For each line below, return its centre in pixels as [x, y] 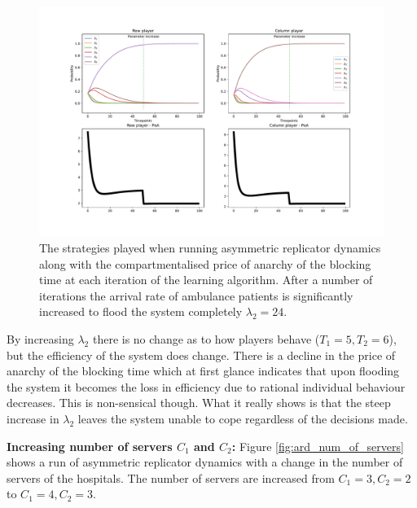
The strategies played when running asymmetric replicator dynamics [210, 247]
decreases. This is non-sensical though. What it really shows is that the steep [199, 403]
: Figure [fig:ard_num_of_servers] [318, 446]
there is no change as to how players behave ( [206, 338]
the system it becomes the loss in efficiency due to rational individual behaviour [206, 386]
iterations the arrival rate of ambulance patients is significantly [196, 295]
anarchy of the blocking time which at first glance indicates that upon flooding [203, 371]
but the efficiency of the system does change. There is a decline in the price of [201, 355]
